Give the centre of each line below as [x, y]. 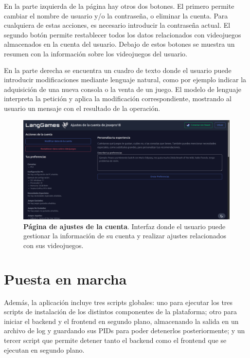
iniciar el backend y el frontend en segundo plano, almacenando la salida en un [121, 321]
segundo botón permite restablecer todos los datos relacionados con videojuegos [123, 34]
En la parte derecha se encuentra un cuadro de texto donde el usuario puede [118, 70]
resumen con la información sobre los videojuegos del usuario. [96, 53]
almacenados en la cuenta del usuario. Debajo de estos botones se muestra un [119, 44]
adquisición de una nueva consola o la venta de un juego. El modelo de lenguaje [123, 89]
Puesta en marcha [65, 278]
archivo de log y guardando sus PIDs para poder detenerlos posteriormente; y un [125, 331]
